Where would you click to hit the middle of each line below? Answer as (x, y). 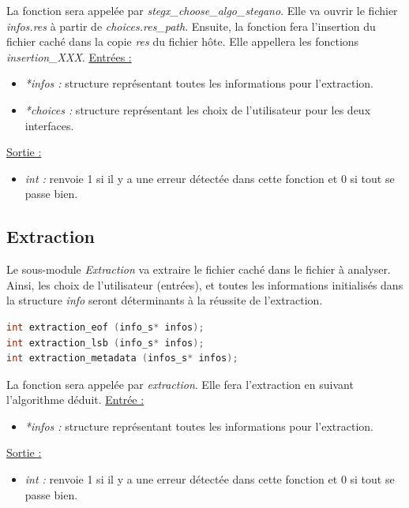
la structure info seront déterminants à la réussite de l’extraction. (165, 300)
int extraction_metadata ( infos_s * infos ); (122, 359)
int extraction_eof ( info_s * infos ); (105, 327)
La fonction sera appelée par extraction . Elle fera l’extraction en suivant (180, 384)
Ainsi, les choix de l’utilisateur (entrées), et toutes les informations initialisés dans (205, 284)
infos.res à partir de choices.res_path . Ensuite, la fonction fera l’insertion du (191, 26)
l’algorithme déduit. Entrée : (75, 400)
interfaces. (49, 125)
